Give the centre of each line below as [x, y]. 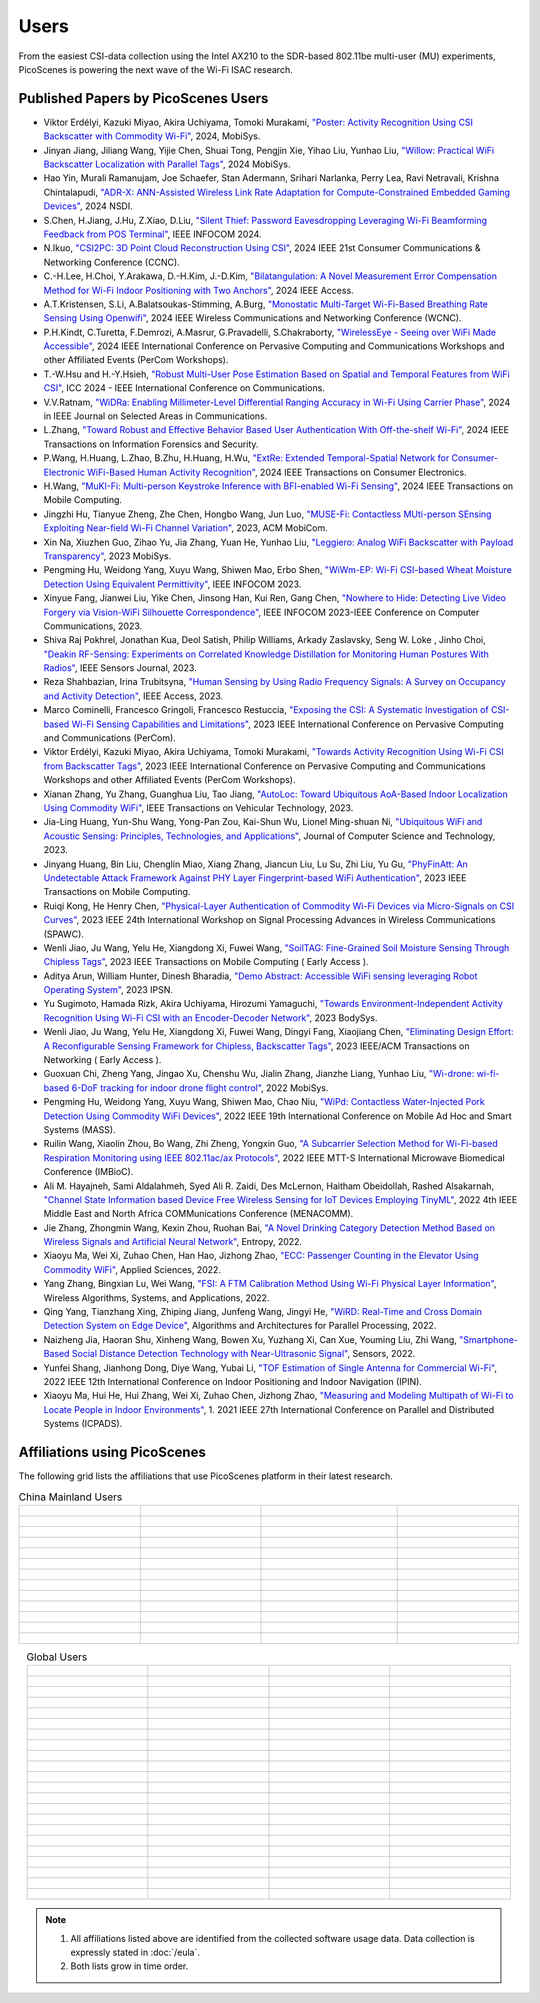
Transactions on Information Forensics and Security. [151, 444]
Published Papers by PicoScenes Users [143, 98]
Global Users [57, 1657]
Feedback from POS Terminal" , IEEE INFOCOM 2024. [152, 234]
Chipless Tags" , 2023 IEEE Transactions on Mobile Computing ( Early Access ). [206, 962]
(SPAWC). [64, 934]
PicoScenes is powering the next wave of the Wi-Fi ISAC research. [156, 69]
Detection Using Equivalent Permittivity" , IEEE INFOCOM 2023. [172, 584]
